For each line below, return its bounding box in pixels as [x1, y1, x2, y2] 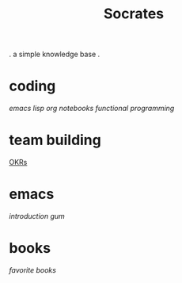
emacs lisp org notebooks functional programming [9, 104, 175, 113]
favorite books [9, 265, 56, 274]
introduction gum [9, 212, 66, 220]
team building [9, 132, 101, 149]
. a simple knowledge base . [9, 49, 100, 59]
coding [9, 77, 56, 95]
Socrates [103, 5, 165, 23]
